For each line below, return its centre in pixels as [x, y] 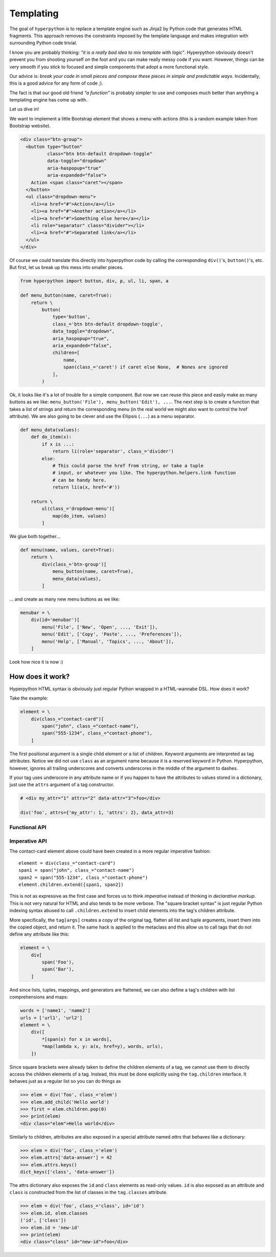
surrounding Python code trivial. [43, 43]
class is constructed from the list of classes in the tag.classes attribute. [89, 1192]
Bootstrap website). [30, 126]
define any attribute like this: [39, 934]
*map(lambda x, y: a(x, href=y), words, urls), [102, 1046]
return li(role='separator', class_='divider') [113, 451]
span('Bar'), [58, 969]
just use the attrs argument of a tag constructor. [62, 785]
